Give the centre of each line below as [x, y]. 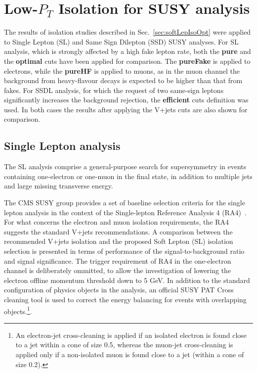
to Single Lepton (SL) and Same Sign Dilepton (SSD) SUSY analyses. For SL [121, 41]
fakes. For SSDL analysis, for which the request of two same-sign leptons [114, 90]
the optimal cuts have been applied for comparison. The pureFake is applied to [127, 61]
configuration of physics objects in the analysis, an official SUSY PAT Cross [119, 290]
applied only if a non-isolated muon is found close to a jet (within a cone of [130, 354]
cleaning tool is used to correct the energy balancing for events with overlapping [125, 299]
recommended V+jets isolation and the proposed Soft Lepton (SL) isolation [119, 241]
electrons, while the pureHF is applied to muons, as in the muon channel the [122, 70]
